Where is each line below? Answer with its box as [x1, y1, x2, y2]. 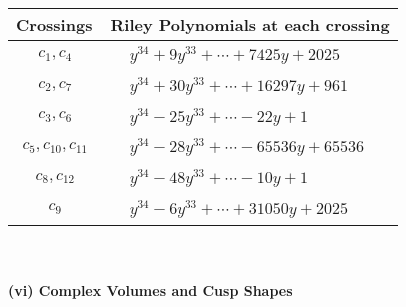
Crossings [16, 13, 93, 36]
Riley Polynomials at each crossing [110, 13, 390, 36]
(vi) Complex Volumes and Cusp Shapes [8, 280, 293, 301]
